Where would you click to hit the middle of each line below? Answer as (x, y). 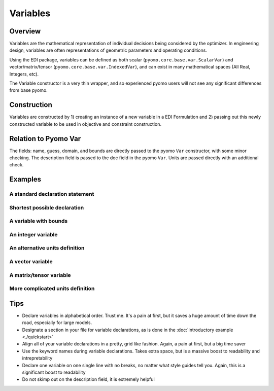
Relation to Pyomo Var (45, 139)
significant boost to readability (54, 372)
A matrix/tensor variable (40, 275)
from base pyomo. (28, 90)
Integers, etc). (24, 74)
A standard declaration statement (52, 194)
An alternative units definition (47, 248)
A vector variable (31, 261)
